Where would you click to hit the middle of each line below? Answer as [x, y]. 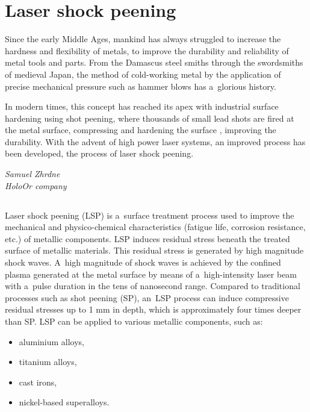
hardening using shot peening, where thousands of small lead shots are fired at [150, 118]
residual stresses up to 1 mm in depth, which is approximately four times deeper [153, 309]
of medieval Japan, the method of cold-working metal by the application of [143, 74]
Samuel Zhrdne [33, 174]
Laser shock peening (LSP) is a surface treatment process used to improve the [150, 215]
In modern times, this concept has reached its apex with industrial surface [142, 106]
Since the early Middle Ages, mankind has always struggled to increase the [143, 39]
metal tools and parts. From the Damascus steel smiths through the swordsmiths [154, 62]
